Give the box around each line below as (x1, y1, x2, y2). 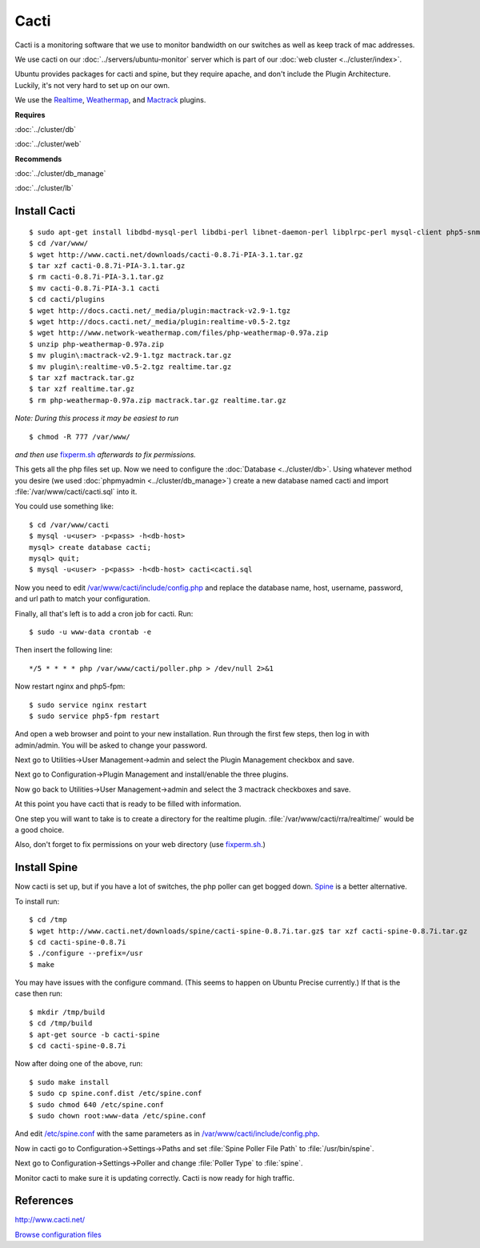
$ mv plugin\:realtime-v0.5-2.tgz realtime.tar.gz (29, 362, 232, 371)
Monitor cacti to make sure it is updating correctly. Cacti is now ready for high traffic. (14, 1173, 295, 1182)
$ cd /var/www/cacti (29, 520, 110, 529)
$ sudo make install (29, 1077, 110, 1086)
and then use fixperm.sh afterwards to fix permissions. (14, 449, 196, 459)
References (14, 1194, 74, 1208)
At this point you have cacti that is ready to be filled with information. (14, 799, 242, 809)
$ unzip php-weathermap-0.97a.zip (29, 339, 164, 348)
